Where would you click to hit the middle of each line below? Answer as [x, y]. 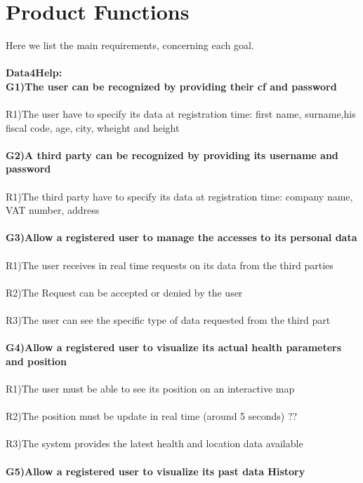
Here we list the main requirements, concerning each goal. [130, 45]
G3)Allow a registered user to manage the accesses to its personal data [181, 237]
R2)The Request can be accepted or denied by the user [124, 292]
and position [37, 361]
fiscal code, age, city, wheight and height [93, 127]
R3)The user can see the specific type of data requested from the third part [168, 320]
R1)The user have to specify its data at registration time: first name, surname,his [181, 114]
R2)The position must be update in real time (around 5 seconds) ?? [152, 416]
